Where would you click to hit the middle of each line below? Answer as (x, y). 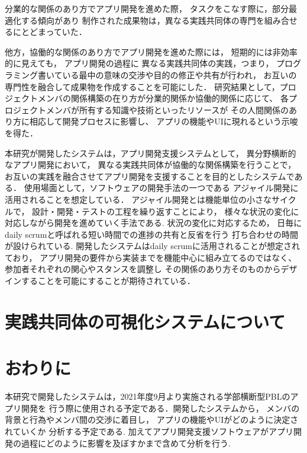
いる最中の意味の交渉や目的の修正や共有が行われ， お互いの (180, 74)
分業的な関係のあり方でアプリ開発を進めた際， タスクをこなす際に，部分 (147, 8)
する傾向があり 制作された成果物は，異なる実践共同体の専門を (143, 20)
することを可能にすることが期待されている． (108, 281)
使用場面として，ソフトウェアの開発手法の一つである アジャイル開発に (161, 188)
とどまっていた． (54, 32)
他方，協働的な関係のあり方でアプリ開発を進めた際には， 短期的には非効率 (151, 51)
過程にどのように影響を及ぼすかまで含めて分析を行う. (126, 443)
